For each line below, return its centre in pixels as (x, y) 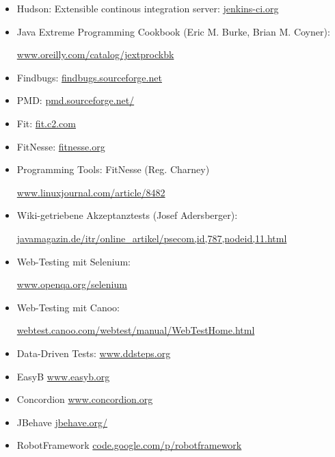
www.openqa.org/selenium (72, 284)
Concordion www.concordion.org (85, 399)
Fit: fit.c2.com (46, 123)
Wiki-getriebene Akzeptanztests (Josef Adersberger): (127, 215)
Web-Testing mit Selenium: (73, 261)
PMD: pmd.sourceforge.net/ (76, 100)
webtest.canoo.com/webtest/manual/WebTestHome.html (136, 330)
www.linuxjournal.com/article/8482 (91, 192)
